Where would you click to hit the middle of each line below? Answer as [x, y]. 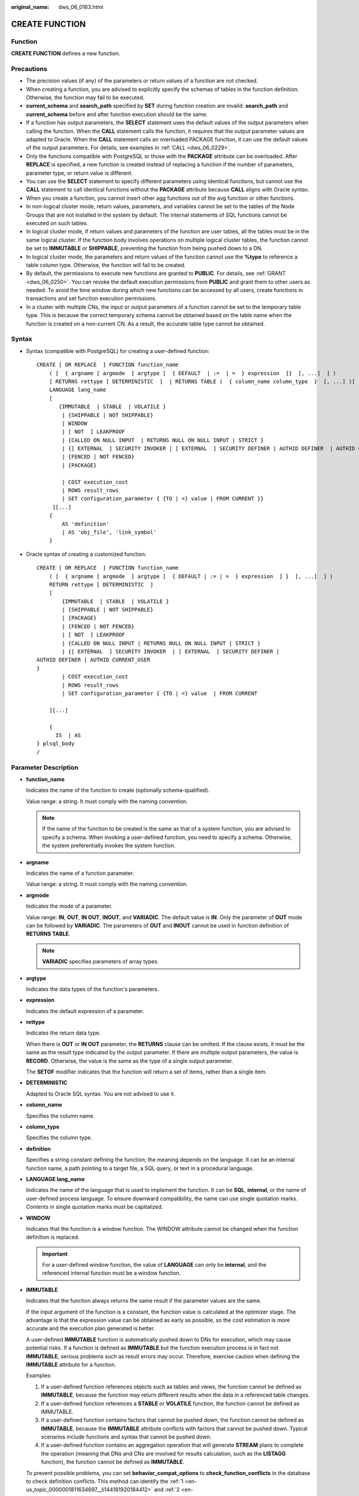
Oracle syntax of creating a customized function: [86, 554]
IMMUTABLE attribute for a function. [71, 1364]
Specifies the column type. [59, 1138]
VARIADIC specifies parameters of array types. [101, 962]
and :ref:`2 [167, 1489]
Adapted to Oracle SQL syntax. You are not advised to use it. [101, 1094]
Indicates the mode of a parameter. [69, 906]
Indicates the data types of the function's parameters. [92, 989]
